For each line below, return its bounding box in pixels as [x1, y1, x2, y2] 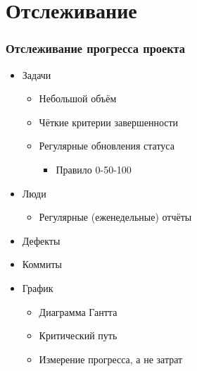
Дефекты [22, 233, 61, 248]
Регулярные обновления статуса [39, 138, 174, 153]
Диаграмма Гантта [39, 304, 117, 319]
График [22, 280, 53, 295]
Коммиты [22, 257, 62, 272]
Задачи [22, 67, 51, 82]
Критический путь [39, 328, 117, 343]
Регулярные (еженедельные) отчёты [39, 209, 192, 224]
